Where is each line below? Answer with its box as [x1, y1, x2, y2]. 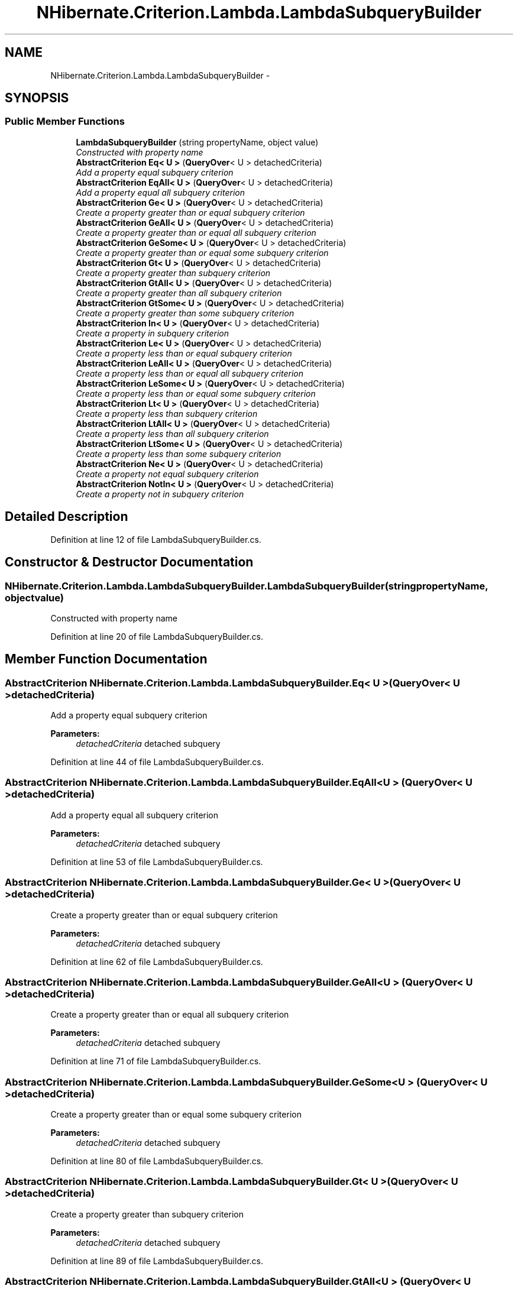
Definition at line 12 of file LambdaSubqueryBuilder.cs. [50, 534, 261, 545]
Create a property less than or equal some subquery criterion [76, 388, 316, 399]
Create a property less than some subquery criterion [76, 448, 281, 459]
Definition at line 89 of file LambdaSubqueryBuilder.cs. [50, 1255, 263, 1266]
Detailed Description [5, 509, 128, 524]
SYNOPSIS [5, 90, 69, 106]
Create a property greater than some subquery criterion [76, 307, 294, 318]
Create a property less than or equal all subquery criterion [76, 368, 304, 378]
